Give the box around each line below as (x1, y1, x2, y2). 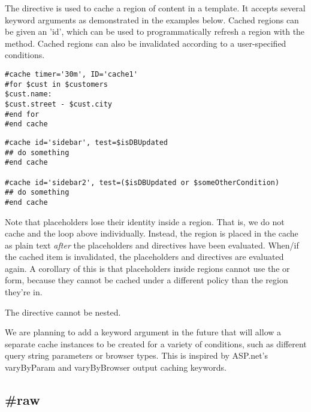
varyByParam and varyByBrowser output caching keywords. (5, 361, 227, 374)
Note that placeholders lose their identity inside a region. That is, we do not (5, 215, 285, 228)
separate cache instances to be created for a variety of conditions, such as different (5, 337, 307, 350)
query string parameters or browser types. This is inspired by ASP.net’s (5, 349, 268, 362)
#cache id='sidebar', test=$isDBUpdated (5, 138, 168, 147)
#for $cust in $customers (5, 80, 108, 89)
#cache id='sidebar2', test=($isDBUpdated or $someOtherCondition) (5, 178, 280, 187)
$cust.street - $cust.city (5, 99, 112, 108)
